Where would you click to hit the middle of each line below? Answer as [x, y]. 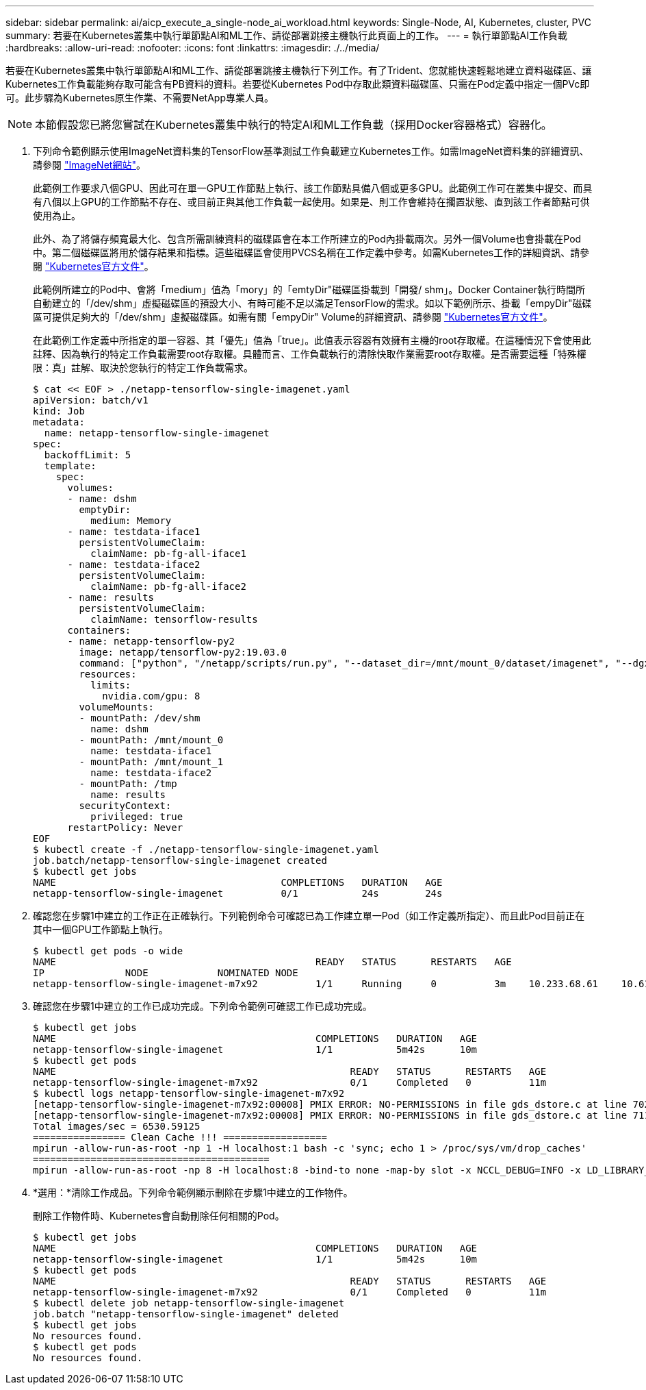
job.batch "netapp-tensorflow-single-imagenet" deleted [186, 1314]
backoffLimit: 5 [88, 455]
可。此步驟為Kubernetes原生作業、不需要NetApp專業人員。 [140, 98]
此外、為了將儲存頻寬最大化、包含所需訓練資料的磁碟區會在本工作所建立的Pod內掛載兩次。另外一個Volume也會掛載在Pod [307, 239]
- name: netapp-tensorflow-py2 [151, 641]
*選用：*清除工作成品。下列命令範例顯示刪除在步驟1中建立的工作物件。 [193, 1192]
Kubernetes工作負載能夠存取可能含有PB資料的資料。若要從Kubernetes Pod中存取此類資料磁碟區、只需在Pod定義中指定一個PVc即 [298, 84]
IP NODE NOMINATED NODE [166, 973]
